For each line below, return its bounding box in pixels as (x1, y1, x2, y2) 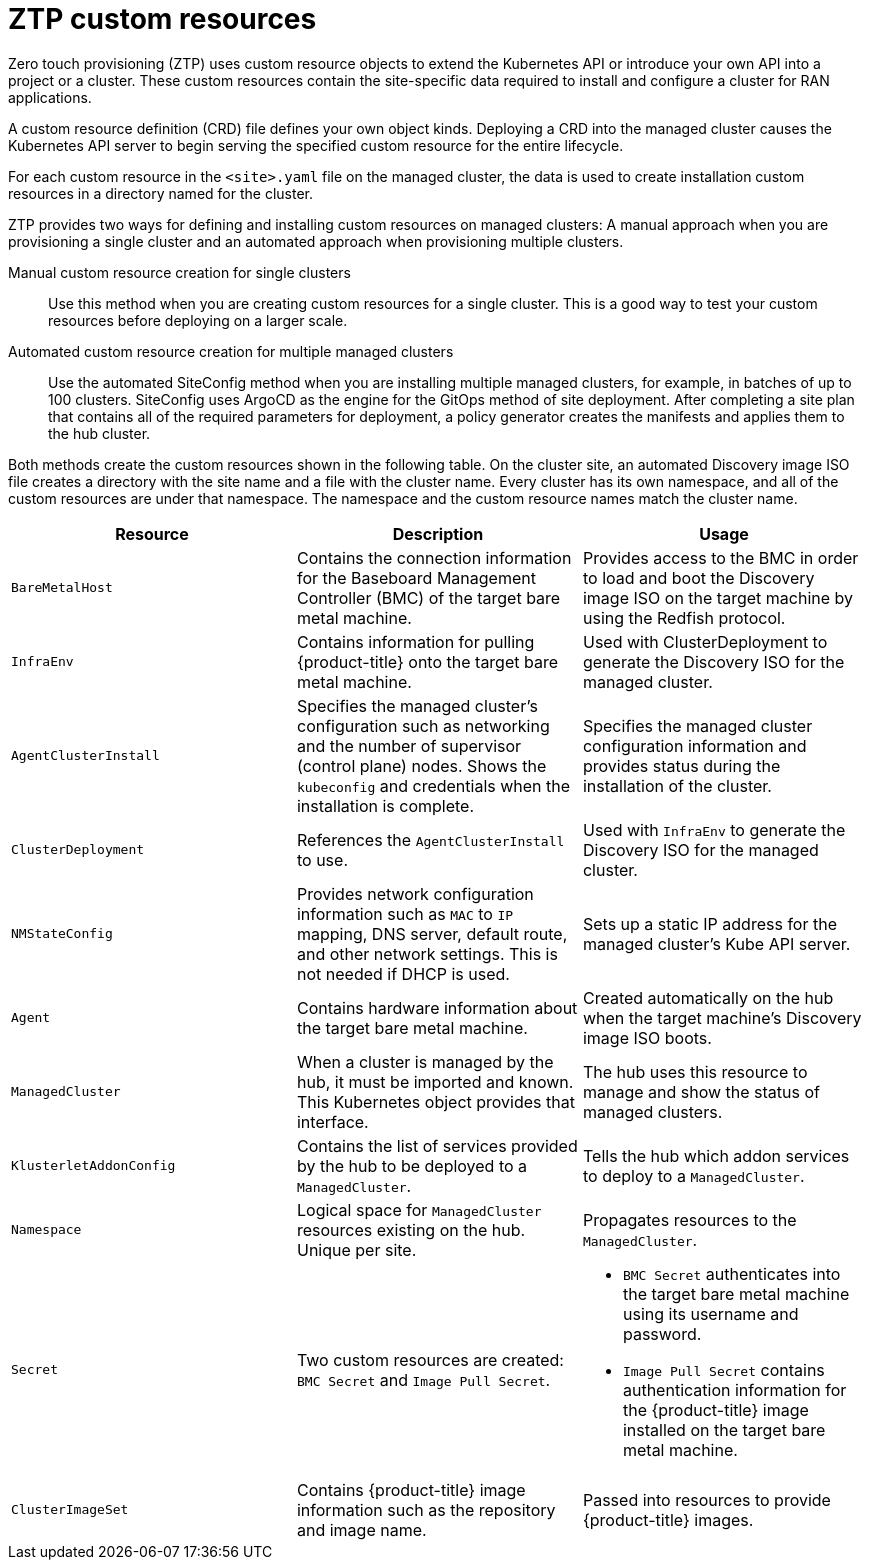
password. (622, 1323, 702, 1344)
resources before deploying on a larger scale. (48, 311, 348, 329)
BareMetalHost (11, 580, 113, 596)
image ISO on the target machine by (582, 587, 854, 608)
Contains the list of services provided (296, 1135, 578, 1156)
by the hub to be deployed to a (296, 1155, 528, 1176)
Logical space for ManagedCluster (296, 1199, 542, 1220)
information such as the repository (296, 1499, 556, 1520)
